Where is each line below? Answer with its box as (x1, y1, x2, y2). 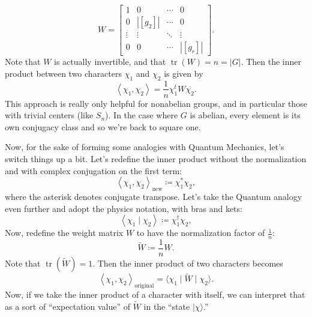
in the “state (143, 300, 190, 312)
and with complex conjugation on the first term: (5, 164, 182, 177)
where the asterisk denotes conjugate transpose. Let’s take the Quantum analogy (5, 190, 302, 202)
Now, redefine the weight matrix (5, 226, 124, 239)
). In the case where (105, 109, 178, 121)
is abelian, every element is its (190, 109, 301, 121)
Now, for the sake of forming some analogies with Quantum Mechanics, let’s (5, 140, 284, 153)
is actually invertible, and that (54, 55, 166, 68)
